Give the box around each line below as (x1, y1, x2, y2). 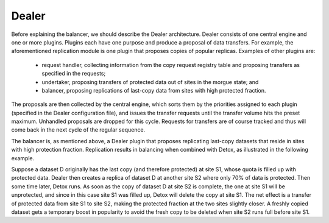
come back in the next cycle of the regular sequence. (11, 126, 146, 133)
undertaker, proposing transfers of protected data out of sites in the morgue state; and (41, 78, 259, 85)
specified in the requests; (41, 70, 106, 77)
